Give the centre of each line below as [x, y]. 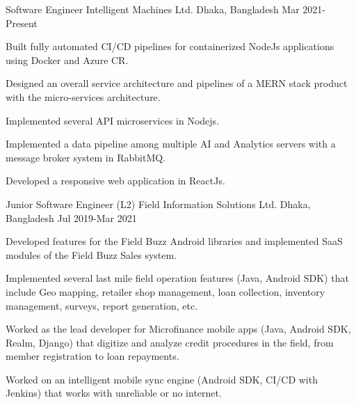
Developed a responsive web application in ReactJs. [115, 181]
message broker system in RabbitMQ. [86, 157]
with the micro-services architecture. [83, 96]
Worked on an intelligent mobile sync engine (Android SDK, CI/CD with [162, 379]
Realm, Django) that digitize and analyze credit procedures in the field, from [170, 342]
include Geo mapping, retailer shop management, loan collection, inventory [165, 291]
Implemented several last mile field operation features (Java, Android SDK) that [177, 278]
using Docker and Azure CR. [67, 59]
